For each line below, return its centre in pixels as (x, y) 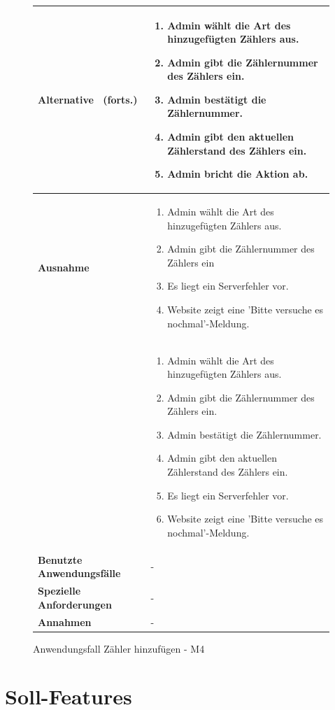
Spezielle (59, 591)
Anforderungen (75, 604)
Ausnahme (64, 267)
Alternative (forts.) (88, 99)
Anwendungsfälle (79, 573)
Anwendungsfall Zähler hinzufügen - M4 (119, 648)
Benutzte (60, 559)
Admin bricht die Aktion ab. (238, 174)
